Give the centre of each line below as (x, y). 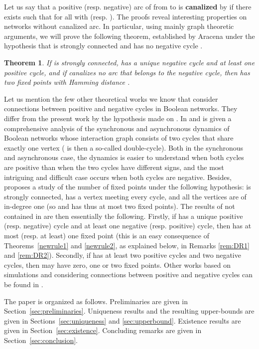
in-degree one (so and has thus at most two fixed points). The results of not (120, 206)
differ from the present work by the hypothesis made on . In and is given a (118, 118)
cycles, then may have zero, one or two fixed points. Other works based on (118, 264)
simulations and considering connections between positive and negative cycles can (129, 274)
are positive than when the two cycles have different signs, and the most (114, 167)
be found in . (24, 284)
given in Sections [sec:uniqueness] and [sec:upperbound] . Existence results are (123, 320)
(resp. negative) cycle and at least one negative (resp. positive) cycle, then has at (128, 226)
